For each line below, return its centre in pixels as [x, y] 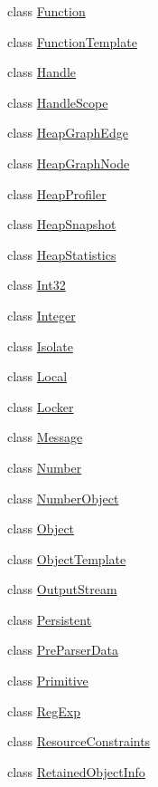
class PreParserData [63, 650]
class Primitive [48, 681]
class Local [37, 376]
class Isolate [40, 346]
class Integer [42, 315]
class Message [45, 437]
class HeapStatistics [62, 254]
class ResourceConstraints [79, 741]
